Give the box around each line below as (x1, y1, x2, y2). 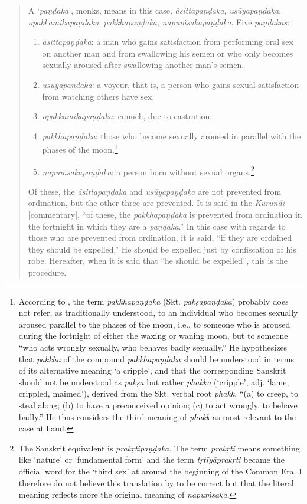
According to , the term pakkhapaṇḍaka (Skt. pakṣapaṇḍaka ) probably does (18, 294, 289, 307)
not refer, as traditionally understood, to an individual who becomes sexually (18, 306, 298, 319)
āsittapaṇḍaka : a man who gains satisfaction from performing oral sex (42, 35, 293, 48)
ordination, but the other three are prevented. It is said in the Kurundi (28, 197, 285, 209)
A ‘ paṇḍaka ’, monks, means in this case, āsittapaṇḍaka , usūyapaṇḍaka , (28, 4, 282, 16)
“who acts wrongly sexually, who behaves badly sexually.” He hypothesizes (18, 341, 288, 353)
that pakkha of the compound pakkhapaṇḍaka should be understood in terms (18, 352, 294, 365)
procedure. (28, 266, 67, 278)
